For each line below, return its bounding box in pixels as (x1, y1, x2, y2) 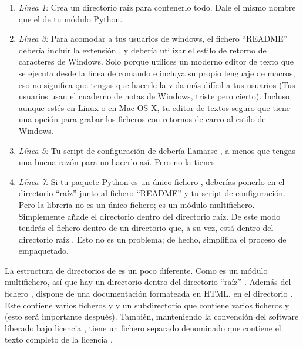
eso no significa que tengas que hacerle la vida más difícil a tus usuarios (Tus (18, 78, 295, 90)
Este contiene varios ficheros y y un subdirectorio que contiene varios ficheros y (5, 298, 289, 311)
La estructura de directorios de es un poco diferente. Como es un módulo (5, 264, 268, 276)
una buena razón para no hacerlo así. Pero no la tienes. (18, 156, 217, 168)
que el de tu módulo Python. (18, 12, 123, 25)
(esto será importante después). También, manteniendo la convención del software (5, 310, 299, 323)
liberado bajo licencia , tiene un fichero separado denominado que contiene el (5, 321, 281, 334)
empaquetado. (18, 244, 69, 257)
